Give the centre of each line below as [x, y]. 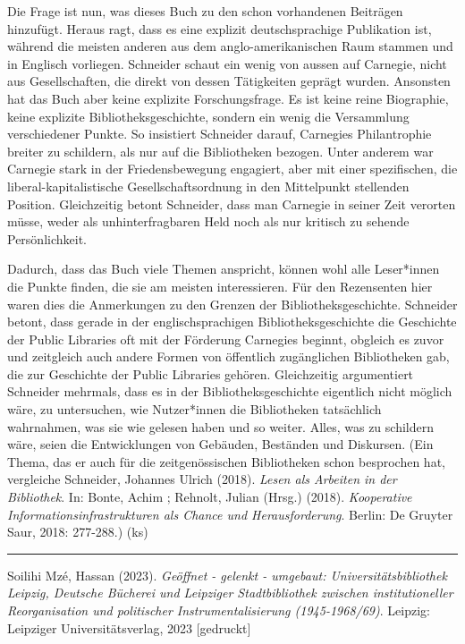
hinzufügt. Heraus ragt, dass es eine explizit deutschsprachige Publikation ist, [220, 28]
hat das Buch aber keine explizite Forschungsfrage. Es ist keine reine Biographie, [228, 98]
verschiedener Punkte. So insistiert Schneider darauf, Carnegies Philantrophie [220, 134]
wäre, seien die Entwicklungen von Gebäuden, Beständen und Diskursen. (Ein [220, 444]
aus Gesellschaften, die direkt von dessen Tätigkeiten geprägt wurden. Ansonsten [229, 81]
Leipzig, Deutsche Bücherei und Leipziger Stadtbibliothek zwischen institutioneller [230, 593]
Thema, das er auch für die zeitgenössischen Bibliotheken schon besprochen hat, [226, 461]
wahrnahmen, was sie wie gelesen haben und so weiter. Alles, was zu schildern [220, 426]
